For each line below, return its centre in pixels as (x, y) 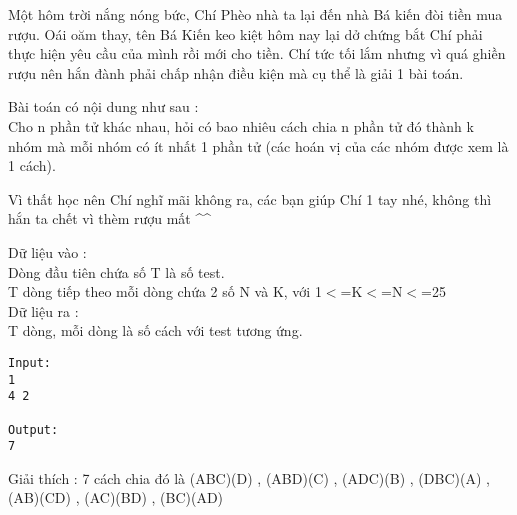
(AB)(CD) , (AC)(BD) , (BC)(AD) (116, 497)
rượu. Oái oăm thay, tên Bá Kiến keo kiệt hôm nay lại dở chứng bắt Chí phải (245, 33)
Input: (29, 362)
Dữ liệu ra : (43, 310)
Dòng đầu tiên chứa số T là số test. (116, 271)
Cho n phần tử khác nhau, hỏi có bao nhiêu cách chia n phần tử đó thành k (241, 125)
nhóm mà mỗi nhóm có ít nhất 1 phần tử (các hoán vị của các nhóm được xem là (258, 145)
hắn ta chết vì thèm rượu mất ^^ (110, 218)
